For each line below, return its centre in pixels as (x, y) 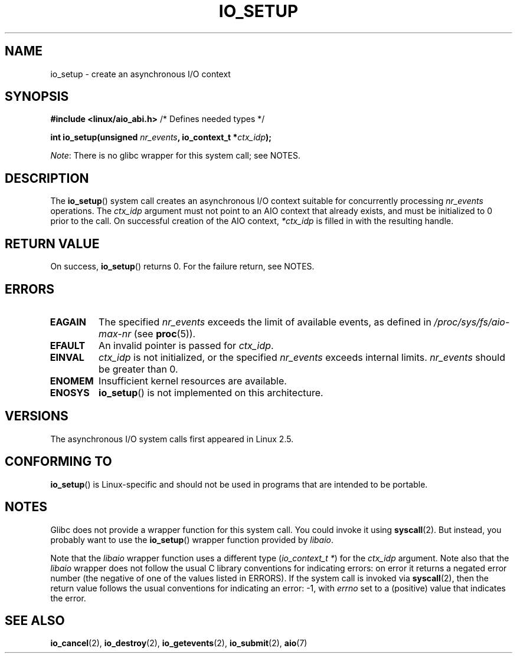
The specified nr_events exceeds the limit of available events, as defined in (265, 322)
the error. (68, 598)
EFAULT (68, 345)
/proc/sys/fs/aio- (472, 322)
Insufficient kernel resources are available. (193, 381)
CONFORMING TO (58, 462)
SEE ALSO (35, 620)
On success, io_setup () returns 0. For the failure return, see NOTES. (182, 267)
